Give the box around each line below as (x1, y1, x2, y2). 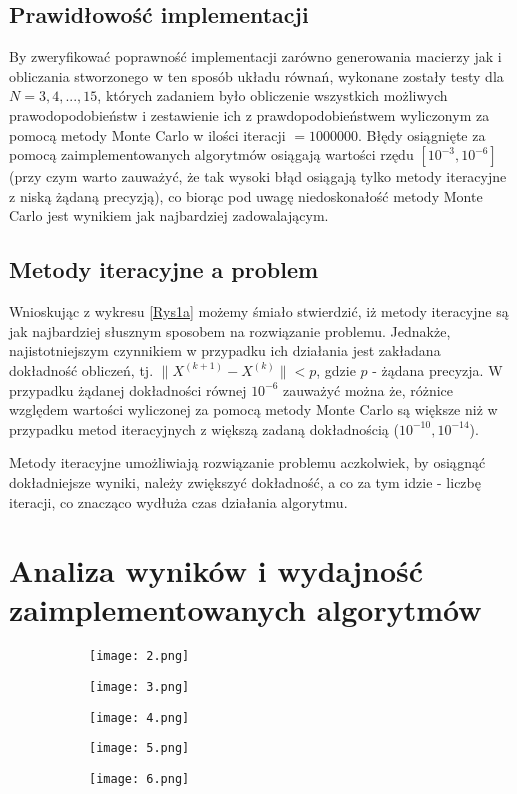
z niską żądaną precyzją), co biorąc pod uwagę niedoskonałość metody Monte (9, 185, 483, 206)
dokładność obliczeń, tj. (9, 359, 154, 380)
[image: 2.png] (89, 649, 190, 664)
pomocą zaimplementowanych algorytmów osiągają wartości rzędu (9, 144, 414, 165)
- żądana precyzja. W (372, 359, 503, 380)
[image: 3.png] (89, 680, 190, 695)
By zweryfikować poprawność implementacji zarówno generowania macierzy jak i (9, 46, 502, 67)
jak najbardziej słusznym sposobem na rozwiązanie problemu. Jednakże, (9, 320, 451, 341)
